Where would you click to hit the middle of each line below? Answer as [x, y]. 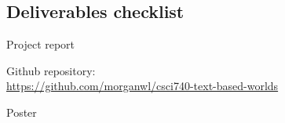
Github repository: [51, 70]
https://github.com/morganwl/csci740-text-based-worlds [142, 86]
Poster [22, 112]
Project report [41, 44]
